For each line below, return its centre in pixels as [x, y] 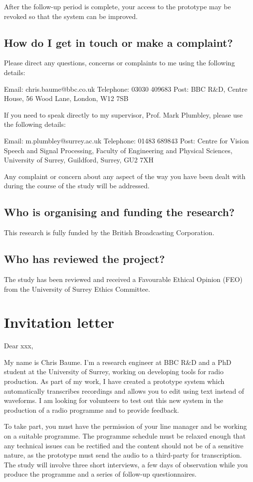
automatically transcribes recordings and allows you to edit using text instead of [124, 391]
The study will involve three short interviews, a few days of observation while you [126, 464]
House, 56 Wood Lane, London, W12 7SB [66, 98]
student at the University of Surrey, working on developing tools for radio [114, 372]
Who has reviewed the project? [85, 259]
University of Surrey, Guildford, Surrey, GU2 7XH [79, 160]
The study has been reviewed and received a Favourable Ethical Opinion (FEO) [123, 279]
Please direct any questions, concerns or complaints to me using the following [119, 63]
